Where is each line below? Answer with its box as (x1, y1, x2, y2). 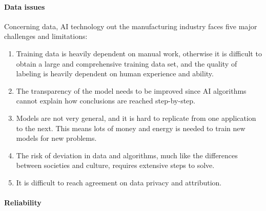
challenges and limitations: (4, 31, 88, 41)
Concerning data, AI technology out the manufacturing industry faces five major (4, 20, 257, 31)
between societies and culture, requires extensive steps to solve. (16, 160, 215, 171)
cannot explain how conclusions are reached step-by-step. (16, 95, 195, 106)
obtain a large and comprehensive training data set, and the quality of (16, 58, 237, 69)
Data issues (4, 1, 45, 12)
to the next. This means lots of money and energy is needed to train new (16, 122, 245, 133)
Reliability (4, 197, 42, 208)
